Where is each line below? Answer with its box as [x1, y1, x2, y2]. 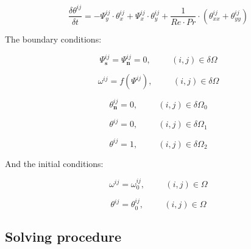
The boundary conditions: [5, 32, 102, 45]
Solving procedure [5, 227, 121, 246]
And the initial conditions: [5, 157, 104, 169]
